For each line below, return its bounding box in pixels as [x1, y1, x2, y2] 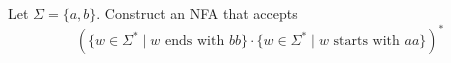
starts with [333, 34, 400, 49]
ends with [165, 34, 225, 49]
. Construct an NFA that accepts [96, 3, 298, 23]
